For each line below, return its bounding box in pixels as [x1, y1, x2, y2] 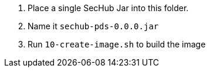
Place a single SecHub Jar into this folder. [28, 3, 189, 13]
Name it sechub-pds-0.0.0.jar [28, 21, 159, 31]
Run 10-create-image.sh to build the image [28, 39, 206, 49]
